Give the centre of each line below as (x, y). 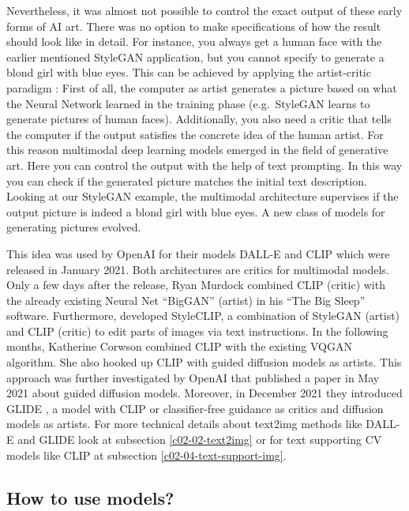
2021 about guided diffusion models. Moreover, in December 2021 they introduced (204, 393)
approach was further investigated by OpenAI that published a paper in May (193, 377)
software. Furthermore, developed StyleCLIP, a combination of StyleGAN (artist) (203, 316)
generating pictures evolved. (74, 227)
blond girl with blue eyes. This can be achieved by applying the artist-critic (189, 72)
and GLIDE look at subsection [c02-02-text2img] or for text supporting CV (200, 440)
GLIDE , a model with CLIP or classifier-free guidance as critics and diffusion (195, 408)
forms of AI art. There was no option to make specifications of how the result (194, 26)
